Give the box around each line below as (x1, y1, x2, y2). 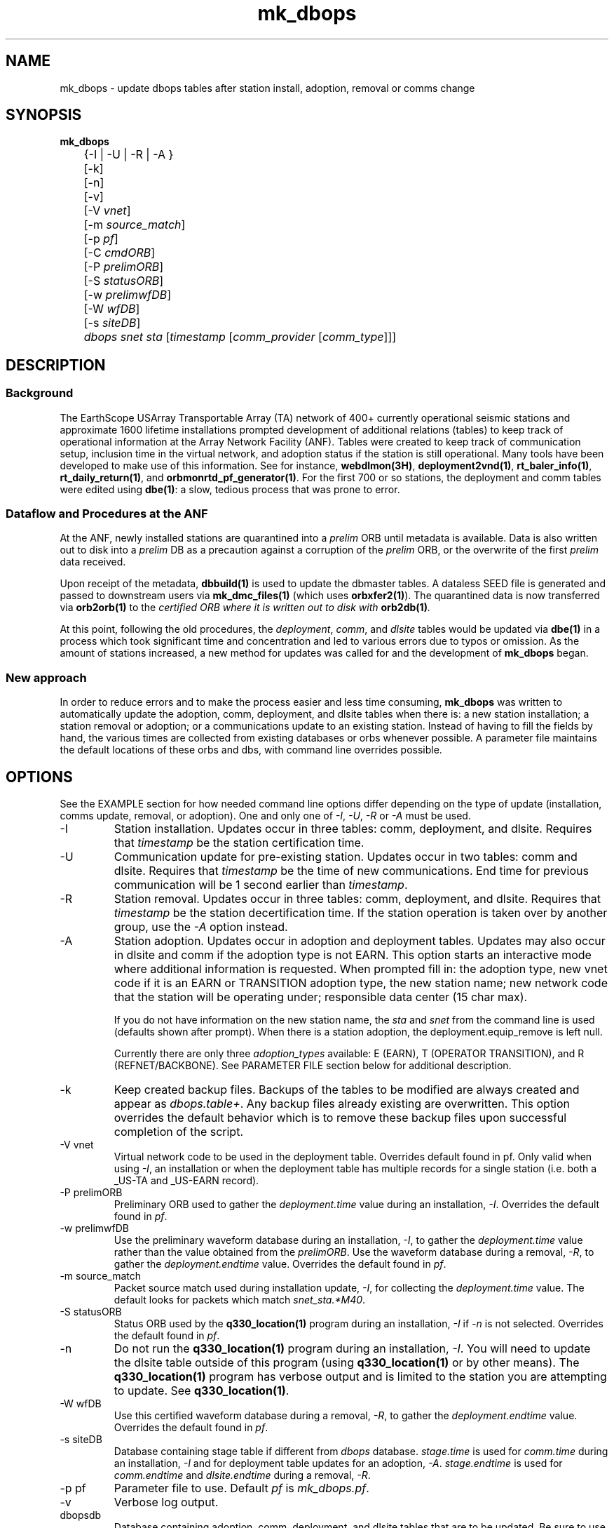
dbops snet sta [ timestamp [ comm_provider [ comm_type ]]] (83, 330, 397, 344)
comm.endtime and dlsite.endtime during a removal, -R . (114, 1469, 371, 1481)
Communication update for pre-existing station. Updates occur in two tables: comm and (114, 850, 578, 864)
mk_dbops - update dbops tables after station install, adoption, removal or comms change (60, 81, 475, 94)
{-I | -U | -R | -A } (83, 147, 174, 162)
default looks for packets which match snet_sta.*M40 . (114, 1294, 366, 1306)
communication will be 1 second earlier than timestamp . (114, 878, 408, 892)
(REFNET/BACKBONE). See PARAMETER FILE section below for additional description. (114, 1059, 512, 1071)
